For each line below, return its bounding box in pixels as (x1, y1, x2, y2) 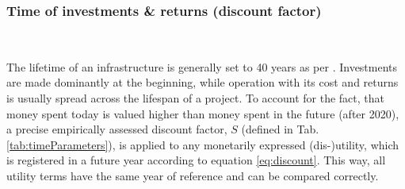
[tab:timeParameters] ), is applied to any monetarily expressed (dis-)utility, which (6, 136, 399, 152)
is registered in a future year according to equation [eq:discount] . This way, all (6, 152, 386, 168)
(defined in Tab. (241, 121, 319, 137)
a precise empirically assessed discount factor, (6, 121, 227, 137)
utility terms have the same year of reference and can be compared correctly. (6, 167, 379, 183)
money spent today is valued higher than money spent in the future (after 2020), (6, 105, 399, 121)
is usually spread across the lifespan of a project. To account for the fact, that (6, 90, 385, 106)
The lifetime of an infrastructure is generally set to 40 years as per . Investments (6, 58, 398, 75)
